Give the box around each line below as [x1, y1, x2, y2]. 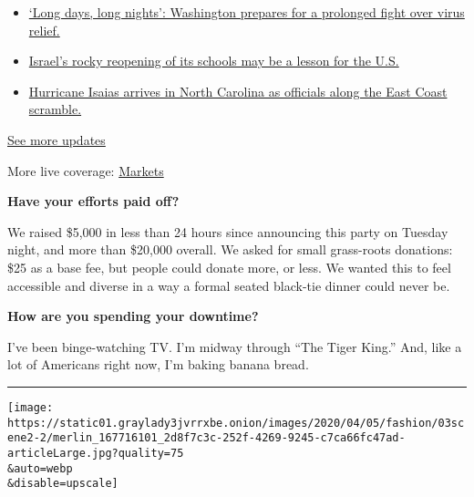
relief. [28, 20, 60, 39]
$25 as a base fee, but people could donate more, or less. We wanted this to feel [7, 257, 451, 276]
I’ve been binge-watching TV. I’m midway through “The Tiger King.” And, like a [7, 337, 462, 356]
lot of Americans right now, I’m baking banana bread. [7, 355, 309, 374]
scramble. [28, 99, 82, 119]
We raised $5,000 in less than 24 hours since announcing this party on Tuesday [7, 222, 448, 241]
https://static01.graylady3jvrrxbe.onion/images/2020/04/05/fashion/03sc [7, 416, 465, 430]
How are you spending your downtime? [7, 306, 259, 326]
